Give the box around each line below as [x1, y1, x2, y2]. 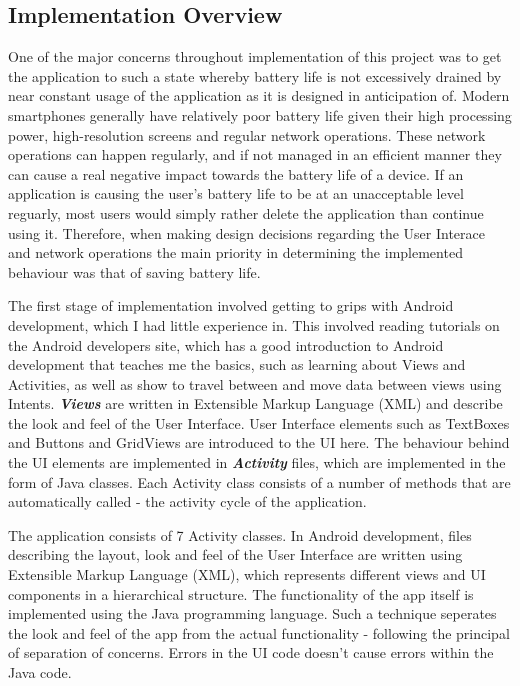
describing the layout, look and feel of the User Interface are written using [8, 544, 463, 565]
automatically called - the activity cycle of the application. [8, 491, 367, 512]
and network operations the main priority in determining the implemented [8, 242, 463, 263]
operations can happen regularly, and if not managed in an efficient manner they [8, 144, 502, 165]
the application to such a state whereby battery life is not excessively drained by [8, 65, 502, 86]
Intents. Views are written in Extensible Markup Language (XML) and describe [8, 393, 503, 414]
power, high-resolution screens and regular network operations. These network [8, 124, 486, 145]
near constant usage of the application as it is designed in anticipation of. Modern [8, 85, 510, 106]
